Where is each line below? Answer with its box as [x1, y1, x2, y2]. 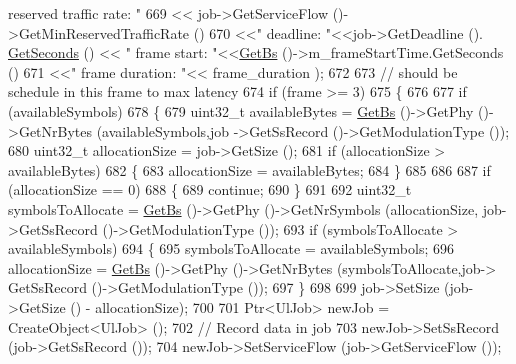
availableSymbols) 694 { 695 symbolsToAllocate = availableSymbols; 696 [8, 238, 454, 259]
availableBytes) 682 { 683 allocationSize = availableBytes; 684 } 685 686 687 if [8, 159, 491, 180]
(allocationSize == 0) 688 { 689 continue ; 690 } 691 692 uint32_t [8, 179, 412, 200]
